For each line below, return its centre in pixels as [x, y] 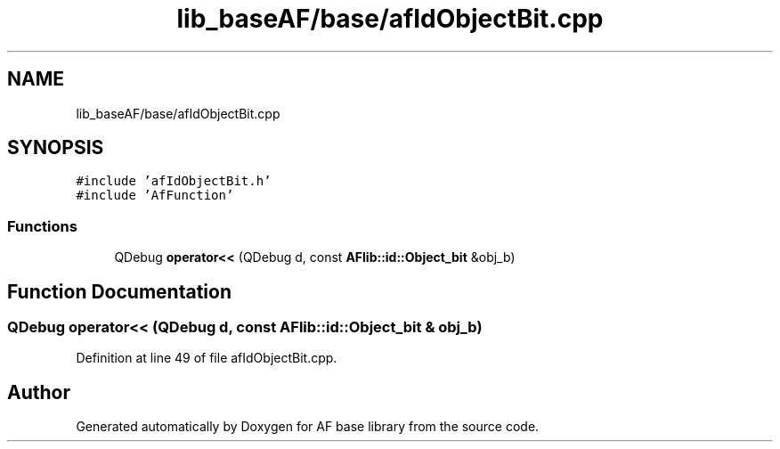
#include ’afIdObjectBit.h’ [174, 181]
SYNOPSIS [56, 148]
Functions [42, 226]
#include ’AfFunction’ [155, 196]
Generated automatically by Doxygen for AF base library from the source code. [308, 427]
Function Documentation [119, 291]
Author [39, 392]
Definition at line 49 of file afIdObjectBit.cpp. [207, 358]
